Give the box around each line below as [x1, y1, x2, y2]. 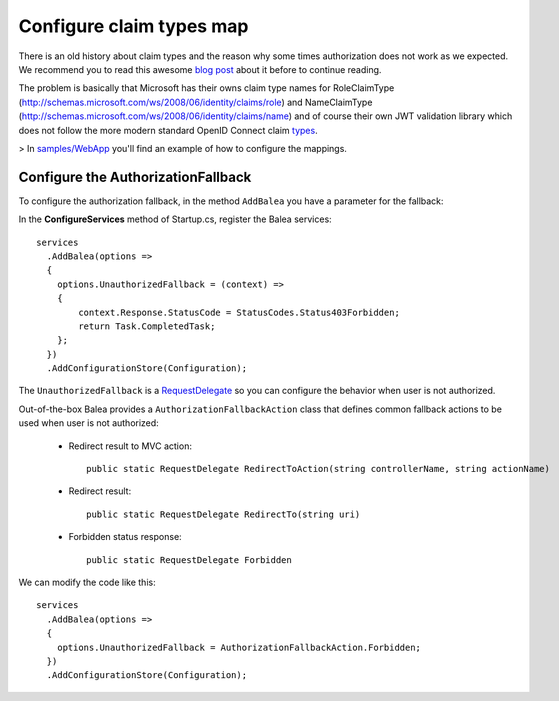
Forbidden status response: [68, 531, 182, 543]
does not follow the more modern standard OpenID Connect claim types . [18, 124, 319, 136]
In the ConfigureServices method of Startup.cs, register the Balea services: [18, 213, 332, 225]
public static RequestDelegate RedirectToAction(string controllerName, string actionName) [86, 463, 550, 475]
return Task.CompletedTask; [78, 320, 216, 332]
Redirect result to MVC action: [68, 440, 192, 452]
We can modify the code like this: [18, 576, 156, 588]
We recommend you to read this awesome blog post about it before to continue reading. [18, 63, 382, 75]
